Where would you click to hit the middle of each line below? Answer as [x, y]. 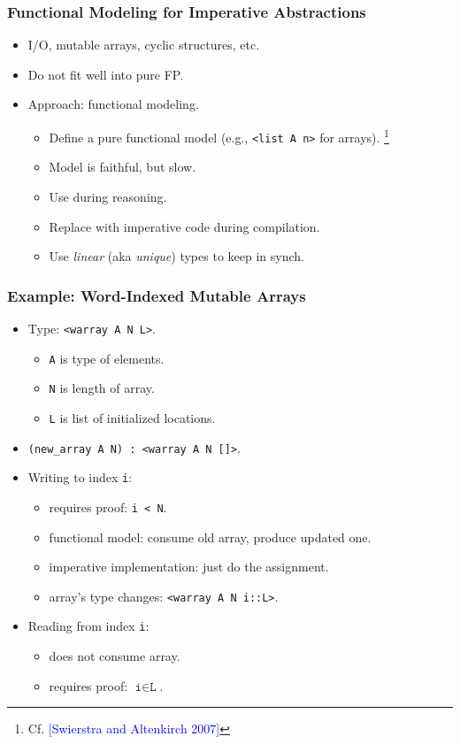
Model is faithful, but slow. [123, 167]
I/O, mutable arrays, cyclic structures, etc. [144, 45]
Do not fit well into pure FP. [106, 74]
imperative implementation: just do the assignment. [189, 567]
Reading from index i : [88, 626]
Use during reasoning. [108, 196]
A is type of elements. [107, 358]
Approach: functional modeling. [113, 104]
